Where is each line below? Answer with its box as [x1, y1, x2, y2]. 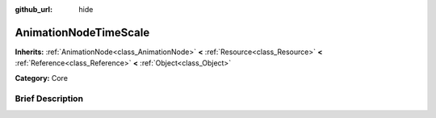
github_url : [15, 5, 52, 14]
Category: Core [15, 73, 69, 82]
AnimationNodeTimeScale [15, 25, 150, 40]
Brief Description [15, 93, 84, 104]
